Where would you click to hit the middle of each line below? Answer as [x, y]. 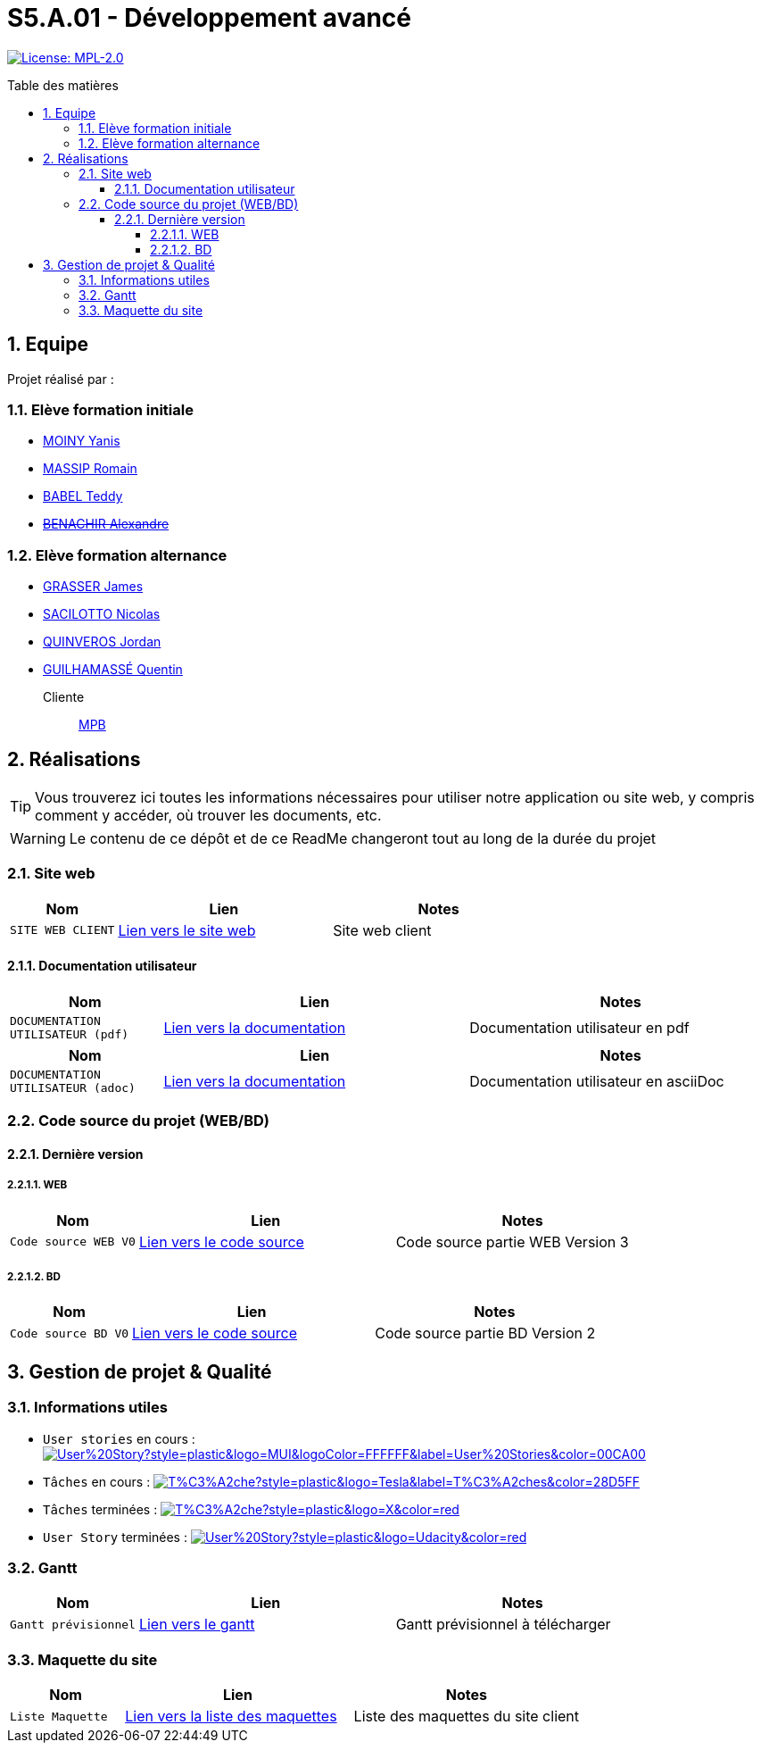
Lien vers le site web [187, 930]
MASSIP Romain [90, 469]
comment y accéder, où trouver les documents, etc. [208, 815]
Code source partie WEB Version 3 [512, 1242]
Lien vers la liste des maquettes [231, 1717]
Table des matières [63, 85]
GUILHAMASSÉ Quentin [113, 670]
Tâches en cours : [97, 1481]
